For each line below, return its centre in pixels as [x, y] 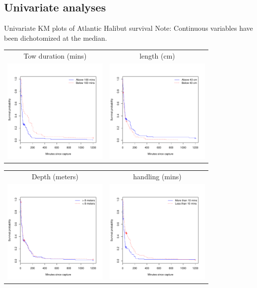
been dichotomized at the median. [56, 37]
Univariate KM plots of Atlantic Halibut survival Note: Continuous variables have [128, 28]
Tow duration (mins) [55, 56]
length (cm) [157, 56]
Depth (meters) [55, 176]
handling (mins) [157, 176]
